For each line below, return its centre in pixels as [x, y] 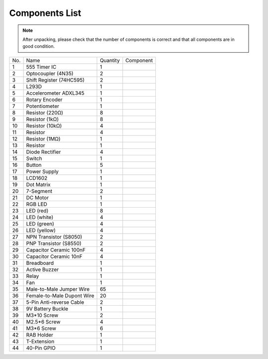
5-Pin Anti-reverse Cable [55, 302]
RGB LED [36, 204]
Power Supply [42, 171]
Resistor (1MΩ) [43, 138]
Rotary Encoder [44, 100]
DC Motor [37, 198]
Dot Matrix [38, 184]
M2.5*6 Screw [43, 322]
